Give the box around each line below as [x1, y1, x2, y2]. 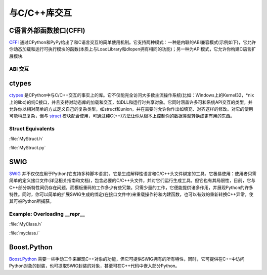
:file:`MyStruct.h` [9, 136, 44, 141]
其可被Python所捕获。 [9, 198, 54, 204]
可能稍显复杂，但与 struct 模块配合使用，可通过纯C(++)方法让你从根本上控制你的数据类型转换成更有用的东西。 [9, 113, 235, 119]
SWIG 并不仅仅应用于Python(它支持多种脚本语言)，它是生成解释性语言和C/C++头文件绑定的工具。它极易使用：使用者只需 [9, 171, 257, 177]
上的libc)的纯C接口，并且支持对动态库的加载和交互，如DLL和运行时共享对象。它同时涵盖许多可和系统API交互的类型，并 [9, 99, 253, 105]
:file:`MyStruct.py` [9, 145, 46, 151]
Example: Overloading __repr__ [9, 211, 85, 218]
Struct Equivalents [9, 125, 55, 132]
